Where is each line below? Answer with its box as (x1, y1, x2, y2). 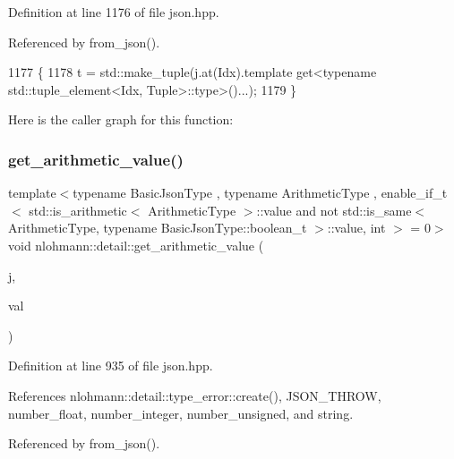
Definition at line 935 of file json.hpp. (8, 356, 213, 375)
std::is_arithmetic (29, 200, 127, 219)
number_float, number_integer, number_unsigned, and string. (8, 404, 354, 422)
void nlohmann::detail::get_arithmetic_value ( (8, 235, 264, 254)
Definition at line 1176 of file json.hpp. (8, 3, 219, 21)
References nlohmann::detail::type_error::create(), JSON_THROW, (8, 386, 381, 404)
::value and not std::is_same (256, 200, 412, 219)
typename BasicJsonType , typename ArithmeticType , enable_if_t (73, 183, 448, 202)
